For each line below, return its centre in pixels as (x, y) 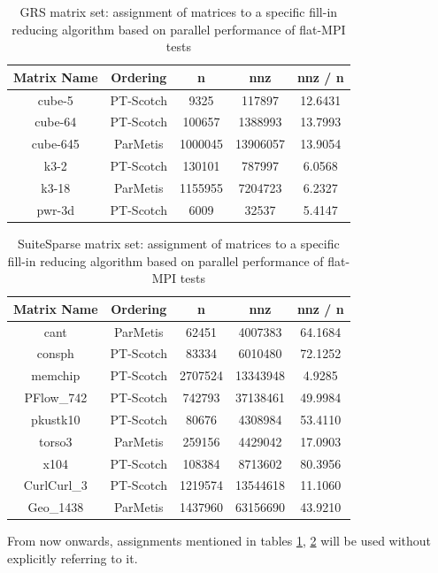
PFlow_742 (56, 397)
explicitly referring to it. (73, 558)
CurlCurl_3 (55, 485)
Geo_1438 (56, 507)
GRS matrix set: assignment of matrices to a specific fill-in (179, 11)
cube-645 (55, 144)
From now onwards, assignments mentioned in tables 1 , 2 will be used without (219, 541)
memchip (56, 375)
